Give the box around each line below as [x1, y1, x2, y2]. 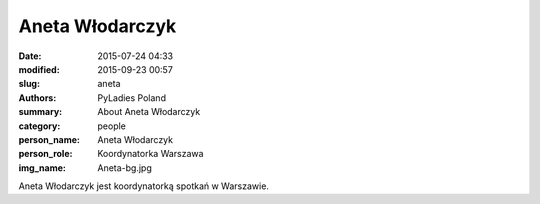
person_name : [18, 133, 80, 145]
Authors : [18, 91, 57, 104]
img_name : [18, 161, 67, 174]
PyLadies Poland [97, 91, 167, 104]
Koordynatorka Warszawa [97, 148, 204, 160]
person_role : [18, 148, 73, 160]
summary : [18, 106, 63, 118]
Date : [18, 50, 42, 62]
